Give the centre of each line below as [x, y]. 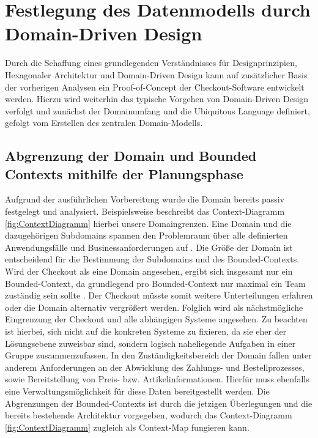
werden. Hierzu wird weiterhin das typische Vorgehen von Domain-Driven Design [157, 99]
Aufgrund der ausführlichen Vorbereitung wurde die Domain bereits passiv [145, 199]
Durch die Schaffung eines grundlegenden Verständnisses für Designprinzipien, [151, 63]
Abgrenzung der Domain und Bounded [131, 156]
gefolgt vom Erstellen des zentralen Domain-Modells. [104, 123]
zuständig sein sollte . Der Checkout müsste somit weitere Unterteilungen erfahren [159, 295]
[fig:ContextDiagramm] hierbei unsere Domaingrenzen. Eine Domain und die [148, 223]
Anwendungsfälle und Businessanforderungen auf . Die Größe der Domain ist [149, 247]
